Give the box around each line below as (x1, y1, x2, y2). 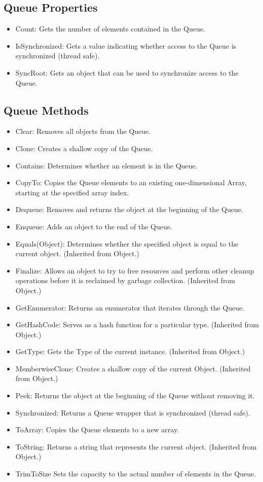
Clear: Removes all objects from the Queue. (15, 126, 151, 136)
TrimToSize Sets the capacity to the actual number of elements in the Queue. (15, 468, 256, 479)
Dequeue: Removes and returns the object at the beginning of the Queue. (15, 204, 243, 215)
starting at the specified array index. (15, 187, 129, 197)
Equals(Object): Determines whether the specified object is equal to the (15, 238, 239, 249)
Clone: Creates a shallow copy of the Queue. (15, 143, 153, 153)
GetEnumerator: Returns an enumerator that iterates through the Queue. (15, 302, 245, 313)
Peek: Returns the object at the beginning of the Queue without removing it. (15, 390, 255, 401)
